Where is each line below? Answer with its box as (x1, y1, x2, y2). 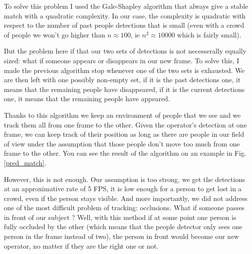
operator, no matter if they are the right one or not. (4, 240, 159, 251)
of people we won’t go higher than (4, 29, 105, 39)
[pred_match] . (4, 157, 47, 167)
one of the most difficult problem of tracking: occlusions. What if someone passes (4, 202, 245, 213)
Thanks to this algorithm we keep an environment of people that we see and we (4, 109, 241, 120)
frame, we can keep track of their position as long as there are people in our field (4, 129, 244, 139)
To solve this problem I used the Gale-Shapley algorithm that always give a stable (4, 1, 248, 11)
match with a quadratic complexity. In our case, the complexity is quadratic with (4, 10, 246, 20)
